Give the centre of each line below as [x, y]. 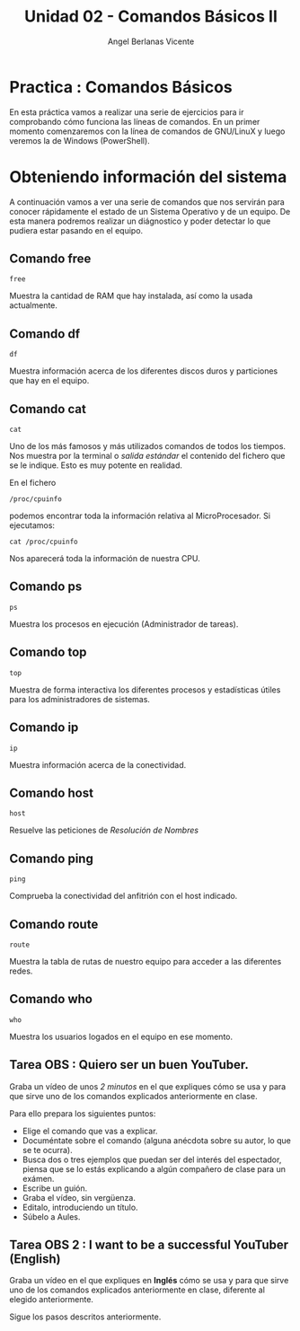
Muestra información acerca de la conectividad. [98, 764]
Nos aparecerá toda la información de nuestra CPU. [105, 559]
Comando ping [52, 858]
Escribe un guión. [55, 1188]
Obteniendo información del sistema [148, 176]
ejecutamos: [32, 525]
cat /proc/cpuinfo [44, 542]
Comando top [48, 652]
